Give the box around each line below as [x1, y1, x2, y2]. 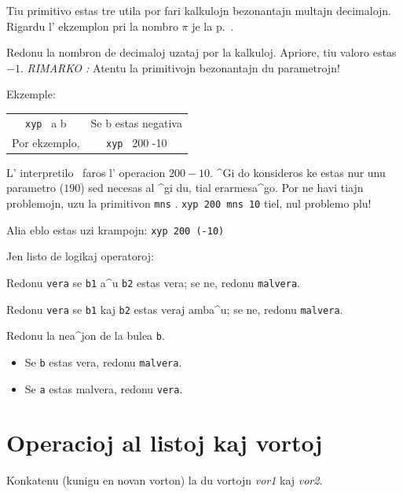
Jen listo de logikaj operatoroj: [6, 248, 154, 264]
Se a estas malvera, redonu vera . [24, 380, 183, 396]
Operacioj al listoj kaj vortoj [6, 426, 323, 459]
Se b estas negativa [90, 114, 182, 131]
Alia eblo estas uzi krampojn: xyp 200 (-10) [6, 221, 225, 238]
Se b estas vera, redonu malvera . [24, 353, 182, 370]
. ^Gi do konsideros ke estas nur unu [210, 164, 386, 180]
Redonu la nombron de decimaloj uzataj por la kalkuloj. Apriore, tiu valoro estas [6, 44, 397, 61]
